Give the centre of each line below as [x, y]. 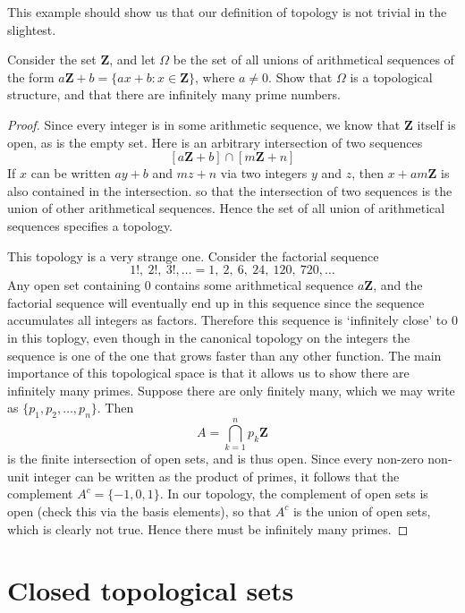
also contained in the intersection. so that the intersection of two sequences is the [230, 190]
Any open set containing [74, 285]
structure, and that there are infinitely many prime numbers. [174, 94]
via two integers [264, 173]
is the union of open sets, [362, 511]
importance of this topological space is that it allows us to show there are [208, 373]
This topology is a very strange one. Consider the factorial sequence [193, 255]
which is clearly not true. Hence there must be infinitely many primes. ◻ [208, 528]
